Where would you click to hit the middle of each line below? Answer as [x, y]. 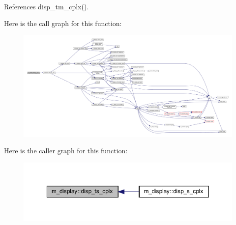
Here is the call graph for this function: [63, 23]
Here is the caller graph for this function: [66, 151]
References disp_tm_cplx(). [46, 6]
